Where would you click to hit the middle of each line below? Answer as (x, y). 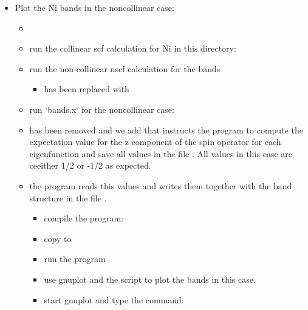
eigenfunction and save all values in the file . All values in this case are (161, 153)
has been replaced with (87, 89)
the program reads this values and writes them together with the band (161, 185)
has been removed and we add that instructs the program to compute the (166, 130)
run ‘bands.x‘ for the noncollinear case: (102, 109)
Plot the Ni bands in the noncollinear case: (94, 7)
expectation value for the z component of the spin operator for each (155, 142)
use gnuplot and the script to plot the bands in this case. (150, 279)
